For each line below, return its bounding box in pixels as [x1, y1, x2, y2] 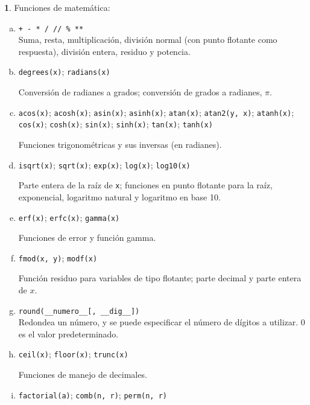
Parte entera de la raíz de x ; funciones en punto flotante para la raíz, [18, 179, 273, 191]
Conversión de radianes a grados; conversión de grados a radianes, [18, 86, 262, 98]
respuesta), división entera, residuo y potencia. [18, 45, 191, 57]
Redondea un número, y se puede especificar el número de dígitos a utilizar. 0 [18, 316, 305, 328]
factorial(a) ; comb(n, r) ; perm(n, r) [18, 388, 168, 401]
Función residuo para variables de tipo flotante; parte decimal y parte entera [18, 272, 302, 284]
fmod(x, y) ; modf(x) [18, 251, 98, 264]
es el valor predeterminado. [18, 327, 119, 340]
